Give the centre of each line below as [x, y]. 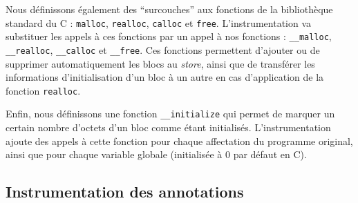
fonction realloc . [43, 90]
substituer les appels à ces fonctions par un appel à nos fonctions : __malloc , [169, 36]
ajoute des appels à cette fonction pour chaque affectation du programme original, [179, 141]
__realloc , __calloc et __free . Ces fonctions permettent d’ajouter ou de [163, 49]
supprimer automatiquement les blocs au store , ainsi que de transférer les [160, 63]
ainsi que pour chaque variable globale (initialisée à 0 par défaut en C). [156, 154]
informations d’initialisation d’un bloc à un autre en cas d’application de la [165, 77]
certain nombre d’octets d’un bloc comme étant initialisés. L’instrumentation [168, 127]
